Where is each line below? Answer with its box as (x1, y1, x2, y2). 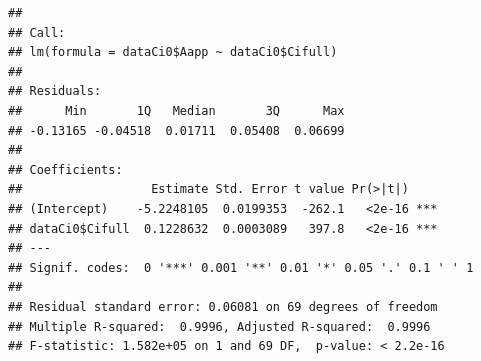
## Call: (8, 25, 66, 40)
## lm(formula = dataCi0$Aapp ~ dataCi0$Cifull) (8, 45, 338, 60)
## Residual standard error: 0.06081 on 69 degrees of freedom (8, 299, 438, 314)
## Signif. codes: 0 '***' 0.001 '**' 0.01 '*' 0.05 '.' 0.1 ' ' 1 (8, 260, 474, 275)
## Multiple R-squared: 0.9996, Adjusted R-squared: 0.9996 (8, 319, 431, 334)
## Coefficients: (8, 162, 123, 177)
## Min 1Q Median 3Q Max (8, 103, 345, 118)
